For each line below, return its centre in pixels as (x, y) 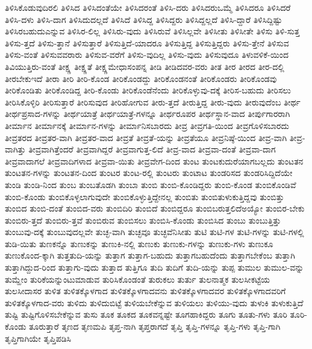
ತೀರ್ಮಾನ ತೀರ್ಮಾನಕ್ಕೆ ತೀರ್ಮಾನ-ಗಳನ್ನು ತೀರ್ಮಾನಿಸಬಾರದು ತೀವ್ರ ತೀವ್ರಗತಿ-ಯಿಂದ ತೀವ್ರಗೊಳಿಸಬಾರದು (147, 125)
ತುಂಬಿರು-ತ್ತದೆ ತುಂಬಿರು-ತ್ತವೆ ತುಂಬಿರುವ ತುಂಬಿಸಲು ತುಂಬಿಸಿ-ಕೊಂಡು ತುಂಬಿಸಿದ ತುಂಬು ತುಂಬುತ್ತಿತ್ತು (143, 220)
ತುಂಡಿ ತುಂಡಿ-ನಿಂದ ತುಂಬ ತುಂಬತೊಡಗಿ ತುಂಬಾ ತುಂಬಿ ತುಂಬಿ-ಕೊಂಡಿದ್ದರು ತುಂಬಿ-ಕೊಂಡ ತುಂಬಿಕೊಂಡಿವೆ (151, 184)
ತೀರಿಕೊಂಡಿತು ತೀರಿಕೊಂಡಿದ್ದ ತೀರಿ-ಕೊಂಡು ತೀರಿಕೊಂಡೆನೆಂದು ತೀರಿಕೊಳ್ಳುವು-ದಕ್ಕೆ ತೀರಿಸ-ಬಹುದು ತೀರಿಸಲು (148, 90)
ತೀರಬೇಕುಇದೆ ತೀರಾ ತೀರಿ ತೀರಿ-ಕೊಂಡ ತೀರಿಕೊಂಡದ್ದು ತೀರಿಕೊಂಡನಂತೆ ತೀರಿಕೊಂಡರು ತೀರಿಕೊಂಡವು (141, 78)
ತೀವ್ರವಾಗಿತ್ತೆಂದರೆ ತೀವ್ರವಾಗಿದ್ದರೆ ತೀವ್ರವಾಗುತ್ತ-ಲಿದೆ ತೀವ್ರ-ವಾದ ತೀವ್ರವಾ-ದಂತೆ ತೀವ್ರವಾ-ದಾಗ (152, 149)
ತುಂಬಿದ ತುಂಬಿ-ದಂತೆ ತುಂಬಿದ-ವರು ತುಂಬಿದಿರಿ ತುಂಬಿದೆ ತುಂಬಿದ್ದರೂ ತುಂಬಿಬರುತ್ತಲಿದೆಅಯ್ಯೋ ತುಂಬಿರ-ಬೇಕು (155, 208)
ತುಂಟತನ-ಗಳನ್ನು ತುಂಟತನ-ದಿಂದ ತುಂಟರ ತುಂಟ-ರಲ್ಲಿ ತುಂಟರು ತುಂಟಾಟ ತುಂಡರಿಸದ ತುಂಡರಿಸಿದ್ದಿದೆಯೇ (149, 173)
